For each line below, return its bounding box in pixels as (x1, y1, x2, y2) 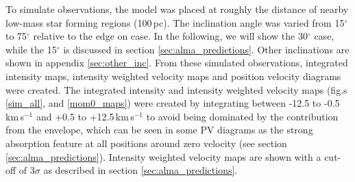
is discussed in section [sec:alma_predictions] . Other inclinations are (63, 42, 350, 56)
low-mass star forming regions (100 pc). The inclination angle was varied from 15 (5, 15, 345, 29)
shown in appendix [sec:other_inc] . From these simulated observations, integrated (5, 55, 348, 70)
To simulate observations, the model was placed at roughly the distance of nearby (5, 2, 349, 16)
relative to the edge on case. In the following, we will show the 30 (33, 29, 308, 43)
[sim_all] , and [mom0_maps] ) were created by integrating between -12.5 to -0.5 (5, 96, 340, 110)
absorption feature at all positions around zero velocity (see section (5, 135, 287, 150)
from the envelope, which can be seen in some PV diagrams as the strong (5, 122, 313, 137)
